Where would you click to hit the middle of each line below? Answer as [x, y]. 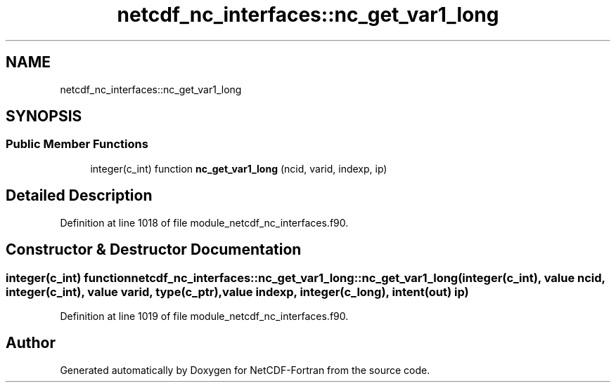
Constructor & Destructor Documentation [154, 250]
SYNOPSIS [44, 116]
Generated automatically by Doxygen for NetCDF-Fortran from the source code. [245, 370]
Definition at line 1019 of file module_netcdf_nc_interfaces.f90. [204, 316]
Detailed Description [79, 196]
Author [31, 343]
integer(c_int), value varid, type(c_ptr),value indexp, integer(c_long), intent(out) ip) [237, 292]
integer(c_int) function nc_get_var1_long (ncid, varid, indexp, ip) [239, 168]
